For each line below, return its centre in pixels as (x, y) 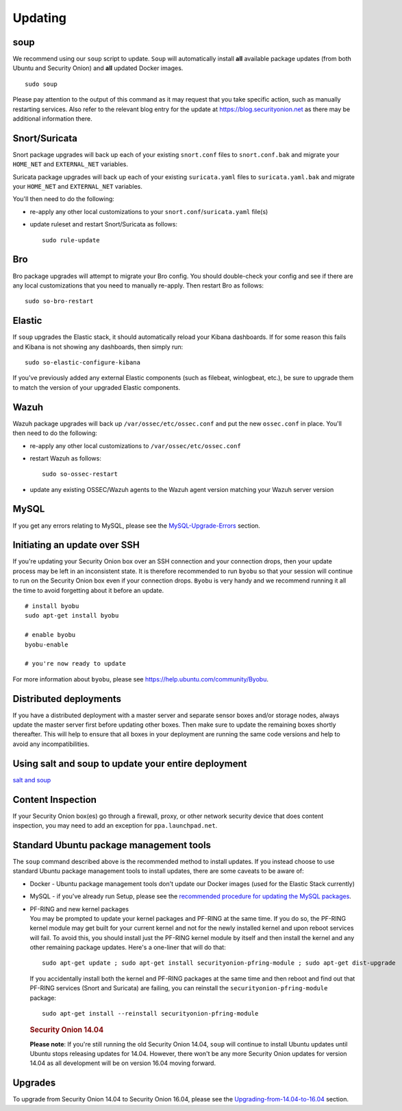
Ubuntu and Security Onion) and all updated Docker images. (98, 68)
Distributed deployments (67, 699)
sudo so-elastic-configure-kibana (83, 363)
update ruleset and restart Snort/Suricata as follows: (104, 224)
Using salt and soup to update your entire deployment (130, 763)
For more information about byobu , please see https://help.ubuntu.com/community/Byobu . (140, 679)
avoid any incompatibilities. (51, 744)
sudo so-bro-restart (59, 301)
